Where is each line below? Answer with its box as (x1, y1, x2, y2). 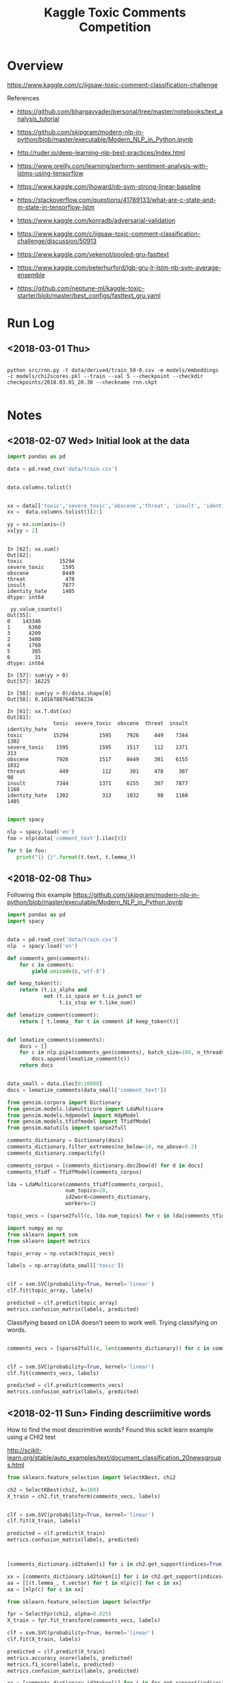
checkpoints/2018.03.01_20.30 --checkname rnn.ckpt (7, 379, 157, 386)
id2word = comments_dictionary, (65, 1194, 152, 1200)
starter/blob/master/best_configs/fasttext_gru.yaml (16, 291, 161, 299)
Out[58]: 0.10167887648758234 (7, 696, 94, 703)
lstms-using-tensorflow (16, 169, 84, 177)
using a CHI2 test (7, 1432, 56, 1441)
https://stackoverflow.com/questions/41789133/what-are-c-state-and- (16, 196, 217, 204)
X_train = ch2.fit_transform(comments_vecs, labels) (7, 1493, 161, 1500)
